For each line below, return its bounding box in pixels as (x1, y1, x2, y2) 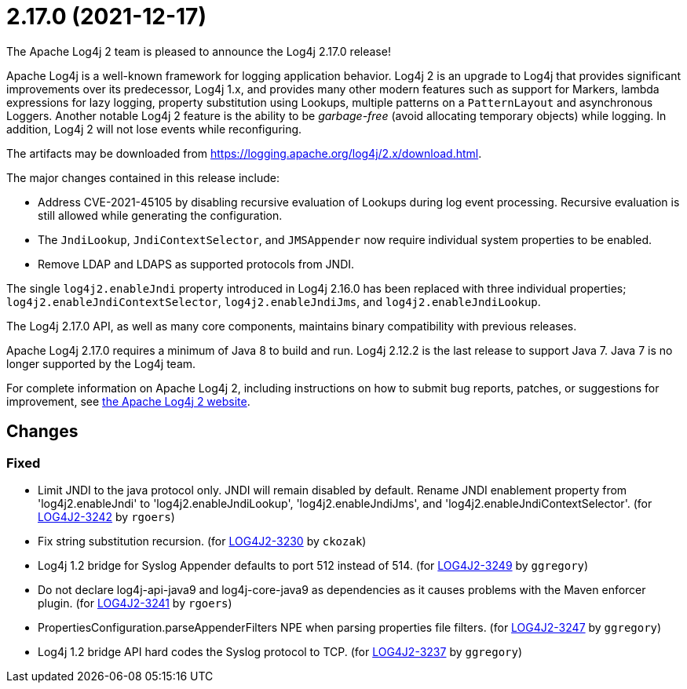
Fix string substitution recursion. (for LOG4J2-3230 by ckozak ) (38, 534, 367, 548)
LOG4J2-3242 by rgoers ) (38, 509, 175, 523)
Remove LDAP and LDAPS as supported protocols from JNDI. (38, 257, 355, 271)
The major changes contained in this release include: (6, 170, 280, 184)
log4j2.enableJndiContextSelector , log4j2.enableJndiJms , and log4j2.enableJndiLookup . (6, 294, 541, 308)
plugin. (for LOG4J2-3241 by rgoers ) (38, 596, 232, 610)
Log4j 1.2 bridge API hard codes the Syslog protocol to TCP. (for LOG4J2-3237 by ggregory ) (38, 644, 523, 658)
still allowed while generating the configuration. (38, 208, 283, 222)
